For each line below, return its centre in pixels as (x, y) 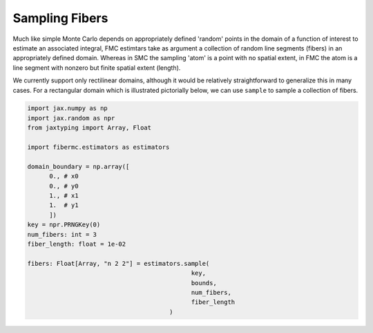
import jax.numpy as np (68, 108)
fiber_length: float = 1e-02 (77, 244)
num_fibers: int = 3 (62, 234)
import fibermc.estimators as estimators (98, 147)
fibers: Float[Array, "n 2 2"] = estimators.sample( (118, 263)
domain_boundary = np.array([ (78, 166)
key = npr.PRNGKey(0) (64, 225)
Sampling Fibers (60, 18)
